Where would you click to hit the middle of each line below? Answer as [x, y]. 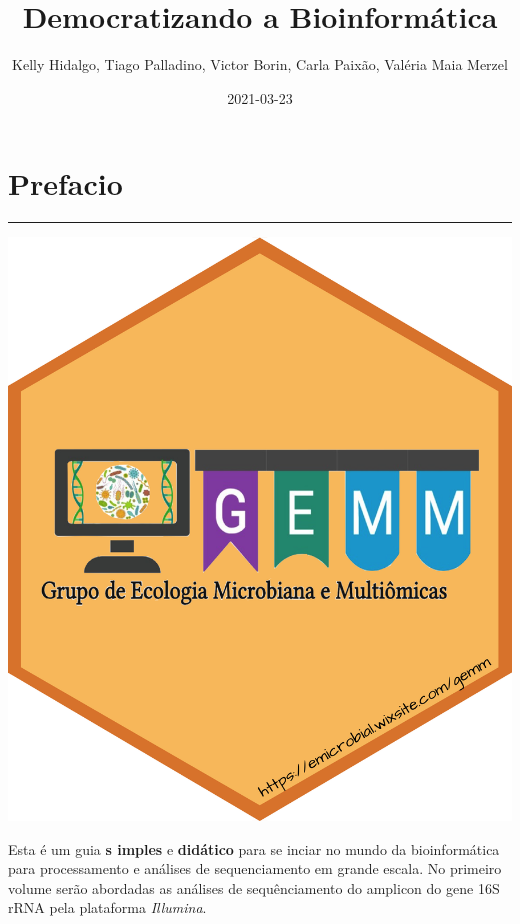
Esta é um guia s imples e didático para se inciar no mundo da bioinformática [254, 848]
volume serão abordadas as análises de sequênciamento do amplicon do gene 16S [254, 887]
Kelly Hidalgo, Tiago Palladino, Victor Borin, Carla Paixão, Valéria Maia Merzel [260, 64]
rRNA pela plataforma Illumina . [107, 907]
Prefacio [65, 183]
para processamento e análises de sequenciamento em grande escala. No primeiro [255, 868]
